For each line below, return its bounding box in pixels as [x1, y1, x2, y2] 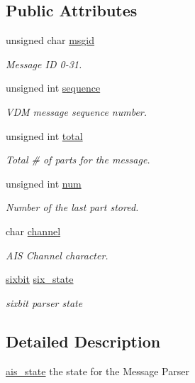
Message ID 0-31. [6, 56, 82, 71]
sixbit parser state [6, 295, 83, 310]
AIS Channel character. [6, 247, 108, 262]
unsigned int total [6, 128, 83, 143]
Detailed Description [6, 330, 161, 352]
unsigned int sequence [6, 80, 101, 95]
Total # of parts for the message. [6, 152, 150, 167]
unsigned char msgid [6, 33, 95, 48]
